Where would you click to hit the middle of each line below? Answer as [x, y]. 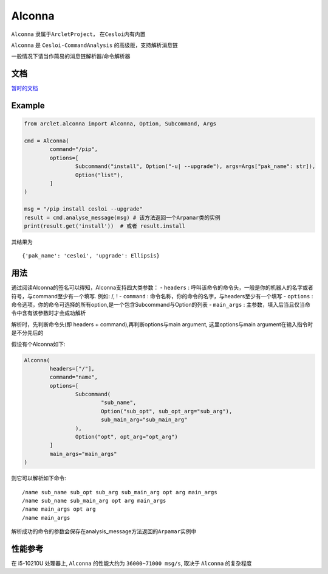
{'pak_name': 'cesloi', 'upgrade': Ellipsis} [91, 256]
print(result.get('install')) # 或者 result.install [104, 226]
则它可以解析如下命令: [39, 478]
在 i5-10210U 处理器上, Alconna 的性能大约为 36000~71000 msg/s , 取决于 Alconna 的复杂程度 [132, 564]
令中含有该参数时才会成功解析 [49, 313]
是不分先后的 [27, 333]
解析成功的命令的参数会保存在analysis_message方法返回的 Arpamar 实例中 [104, 531]
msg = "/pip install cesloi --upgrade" [83, 209]
